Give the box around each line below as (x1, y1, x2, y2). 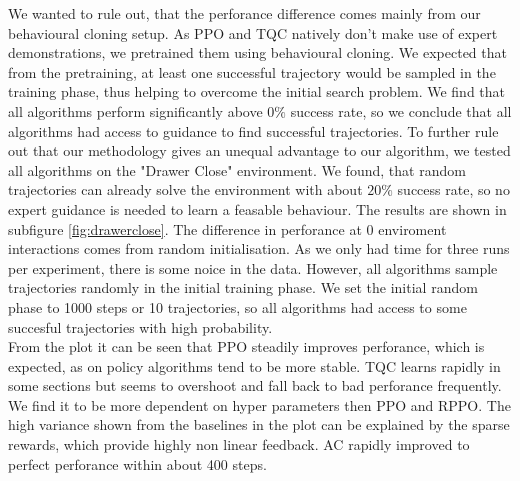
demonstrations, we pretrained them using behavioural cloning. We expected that (8, 42, 507, 63)
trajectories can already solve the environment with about (8, 179, 363, 200)
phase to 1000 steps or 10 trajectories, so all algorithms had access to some (8, 296, 467, 317)
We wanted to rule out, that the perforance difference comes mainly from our (8, 3, 481, 23)
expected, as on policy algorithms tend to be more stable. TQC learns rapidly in (8, 355, 501, 376)
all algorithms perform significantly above (8, 100, 263, 121)
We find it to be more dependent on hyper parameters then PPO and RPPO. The (8, 394, 511, 415)
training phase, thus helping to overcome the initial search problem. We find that (8, 81, 506, 102)
